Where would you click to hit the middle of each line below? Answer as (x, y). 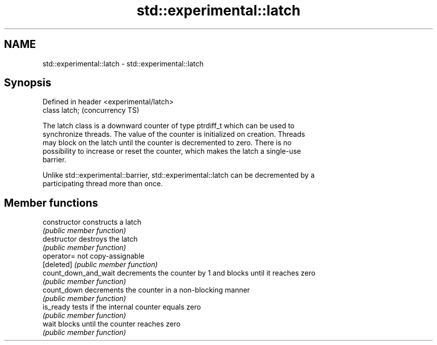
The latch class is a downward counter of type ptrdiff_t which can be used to (169, 126)
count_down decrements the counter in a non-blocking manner (146, 290)
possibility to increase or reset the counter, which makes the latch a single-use (172, 151)
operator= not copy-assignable (94, 256)
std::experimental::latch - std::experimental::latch (123, 63)
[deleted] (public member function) (100, 265)
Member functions (51, 203)
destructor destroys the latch (90, 239)
